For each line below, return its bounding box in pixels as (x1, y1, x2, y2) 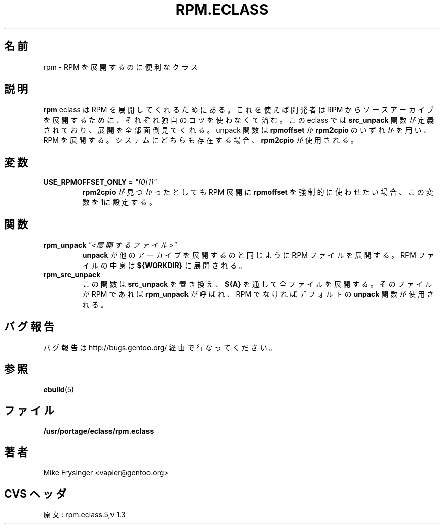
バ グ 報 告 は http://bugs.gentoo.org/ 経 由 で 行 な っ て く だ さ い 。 (43, 343, 276, 352)
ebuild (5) (43, 385, 75, 394)
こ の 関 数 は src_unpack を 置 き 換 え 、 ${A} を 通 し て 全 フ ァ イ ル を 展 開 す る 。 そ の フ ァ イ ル (82, 280, 432, 289)
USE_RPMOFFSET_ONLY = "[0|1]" (43, 178, 157, 187)
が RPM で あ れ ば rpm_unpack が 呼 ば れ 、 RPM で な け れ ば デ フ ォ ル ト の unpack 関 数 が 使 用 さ (82, 290, 434, 299)
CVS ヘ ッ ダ (4, 487, 66, 500)
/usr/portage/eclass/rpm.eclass (43, 426, 154, 435)
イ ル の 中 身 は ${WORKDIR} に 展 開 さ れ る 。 (82, 261, 246, 270)
